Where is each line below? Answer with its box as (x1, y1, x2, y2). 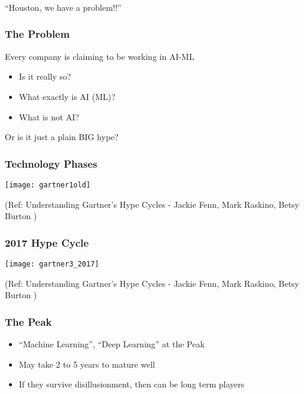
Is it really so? (19, 70, 71, 83)
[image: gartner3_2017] (5, 259, 99, 268)
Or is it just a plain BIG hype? (5, 131, 118, 143)
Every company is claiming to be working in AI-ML (5, 50, 194, 62)
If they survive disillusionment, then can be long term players (19, 378, 245, 390)
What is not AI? (19, 110, 80, 123)
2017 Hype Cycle (5, 235, 89, 250)
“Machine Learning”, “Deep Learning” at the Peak (19, 338, 205, 350)
